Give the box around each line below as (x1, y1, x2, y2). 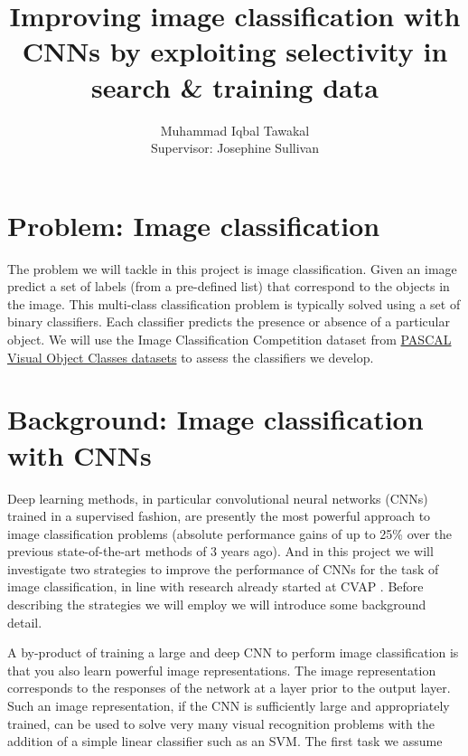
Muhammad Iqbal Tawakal (160, 120, 310, 139)
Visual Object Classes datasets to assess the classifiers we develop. (7, 347, 374, 366)
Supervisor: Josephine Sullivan (151, 138, 319, 157)
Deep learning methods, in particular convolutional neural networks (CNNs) (7, 488, 428, 507)
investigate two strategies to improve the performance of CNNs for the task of (7, 559, 439, 578)
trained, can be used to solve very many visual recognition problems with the (7, 713, 435, 732)
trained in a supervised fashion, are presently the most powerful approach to (7, 506, 431, 525)
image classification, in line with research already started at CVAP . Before (7, 577, 424, 596)
